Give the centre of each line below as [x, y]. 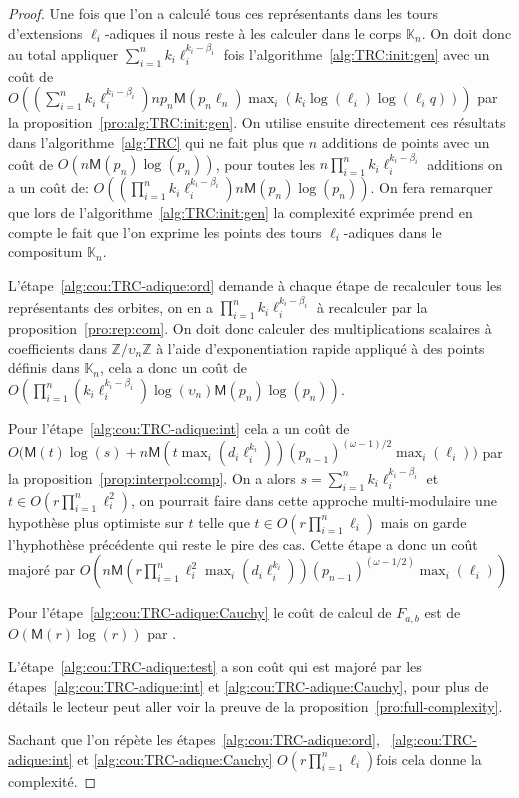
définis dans [44, 367]
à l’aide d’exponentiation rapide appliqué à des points [320, 347]
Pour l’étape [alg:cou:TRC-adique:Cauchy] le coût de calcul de [200, 612]
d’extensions [45, 32]
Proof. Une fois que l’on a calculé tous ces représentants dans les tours [223, 13]
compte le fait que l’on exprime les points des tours [165, 231]
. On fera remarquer [431, 187]
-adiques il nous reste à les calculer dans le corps [253, 32]
